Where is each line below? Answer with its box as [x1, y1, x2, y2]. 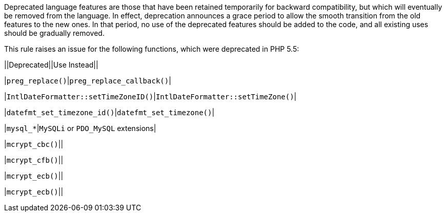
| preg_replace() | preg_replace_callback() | [4, 76, 171, 85]
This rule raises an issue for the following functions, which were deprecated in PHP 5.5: [4, 45, 299, 53]
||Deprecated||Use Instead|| [4, 60, 98, 69]
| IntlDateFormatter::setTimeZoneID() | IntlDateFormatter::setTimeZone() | [4, 92, 297, 101]
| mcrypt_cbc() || [4, 140, 64, 148]
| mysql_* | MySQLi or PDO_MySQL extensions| [4, 124, 156, 133]
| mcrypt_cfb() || [4, 156, 64, 164]
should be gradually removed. [4, 29, 105, 37]
